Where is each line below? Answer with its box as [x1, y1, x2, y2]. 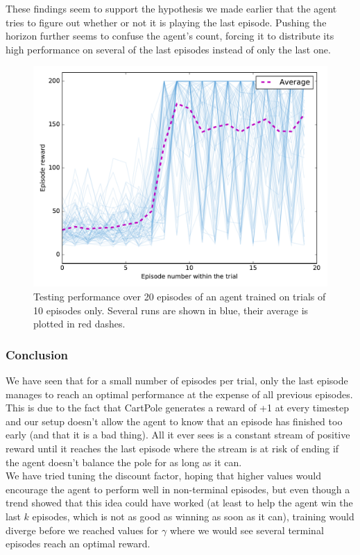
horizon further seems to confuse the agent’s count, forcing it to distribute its [6, 28, 334, 43]
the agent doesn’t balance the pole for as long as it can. [6, 454, 242, 469]
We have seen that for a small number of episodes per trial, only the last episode [6, 373, 348, 387]
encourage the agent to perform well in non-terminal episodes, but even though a [6, 481, 350, 496]
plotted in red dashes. [33, 316, 126, 331]
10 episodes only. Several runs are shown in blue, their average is [33, 302, 309, 317]
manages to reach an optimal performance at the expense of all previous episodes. [6, 386, 353, 401]
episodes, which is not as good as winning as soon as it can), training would [32, 509, 354, 523]
